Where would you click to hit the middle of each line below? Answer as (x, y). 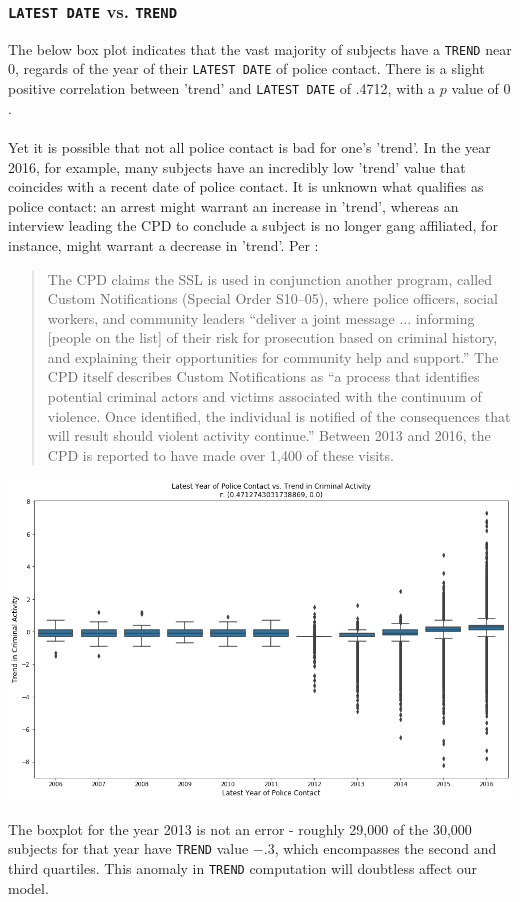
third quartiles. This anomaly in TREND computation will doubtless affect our (243, 867)
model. (28, 887)
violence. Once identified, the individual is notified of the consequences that (279, 415)
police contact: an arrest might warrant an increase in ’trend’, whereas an (233, 205)
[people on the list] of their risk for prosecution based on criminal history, (272, 337)
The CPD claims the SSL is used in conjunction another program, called (270, 278)
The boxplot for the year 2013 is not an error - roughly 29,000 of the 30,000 (240, 828)
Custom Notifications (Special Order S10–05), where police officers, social (272, 298)
